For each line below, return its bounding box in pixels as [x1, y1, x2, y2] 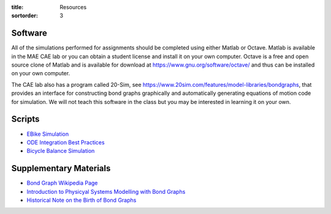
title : [11, 4, 24, 10]
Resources [59, 4, 87, 10]
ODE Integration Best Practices [26, 138, 105, 146]
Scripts [11, 114, 40, 125]
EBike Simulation [26, 130, 69, 138]
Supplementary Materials [11, 163, 111, 174]
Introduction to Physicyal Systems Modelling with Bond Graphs [26, 188, 186, 195]
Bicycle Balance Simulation [26, 147, 95, 155]
